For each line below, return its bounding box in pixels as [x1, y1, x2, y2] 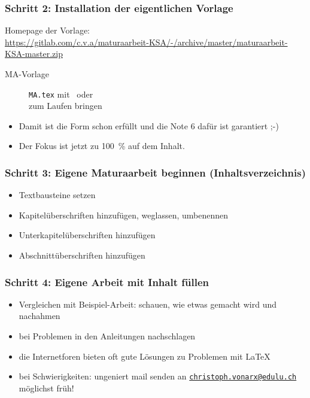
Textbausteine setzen [19, 189, 96, 201]
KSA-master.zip [5, 47, 63, 60]
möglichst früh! [19, 381, 74, 394]
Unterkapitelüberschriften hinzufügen [19, 229, 156, 241]
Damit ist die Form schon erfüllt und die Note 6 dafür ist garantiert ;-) [19, 119, 279, 132]
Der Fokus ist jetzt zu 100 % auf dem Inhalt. [19, 139, 185, 152]
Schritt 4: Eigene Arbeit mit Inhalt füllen [5, 274, 209, 289]
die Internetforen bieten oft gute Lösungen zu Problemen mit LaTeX [19, 350, 271, 362]
